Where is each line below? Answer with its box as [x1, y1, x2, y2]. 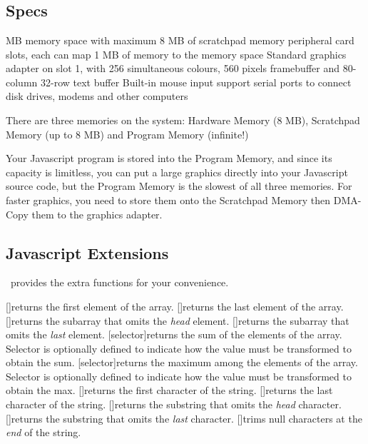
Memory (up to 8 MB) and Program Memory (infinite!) [6, 126, 249, 141]
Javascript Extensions [6, 241, 169, 263]
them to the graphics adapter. [31, 206, 163, 221]
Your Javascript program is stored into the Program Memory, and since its [6, 151, 332, 166]
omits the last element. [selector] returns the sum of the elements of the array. [6, 327, 342, 342]
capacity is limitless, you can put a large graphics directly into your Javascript [6, 164, 348, 179]
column [6, 74, 38, 89]
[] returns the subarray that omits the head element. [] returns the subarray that [6, 313, 349, 328]
